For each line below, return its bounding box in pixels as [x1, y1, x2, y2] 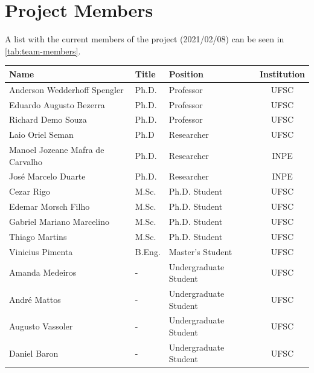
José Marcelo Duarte [9, 170, 86, 183]
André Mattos [9, 293, 61, 305]
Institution [259, 67, 305, 80]
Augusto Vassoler [9, 320, 73, 332]
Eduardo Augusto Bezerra [9, 98, 105, 111]
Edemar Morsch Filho [9, 200, 90, 213]
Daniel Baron [9, 346, 59, 359]
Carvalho [9, 155, 42, 167]
